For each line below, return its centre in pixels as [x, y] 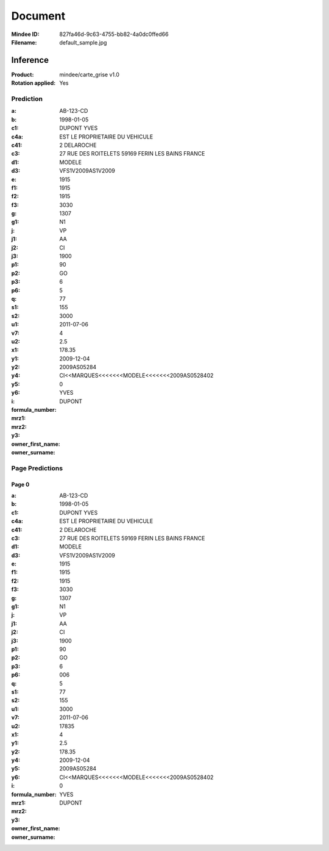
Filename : [24, 42]
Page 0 [20, 484]
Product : [23, 74]
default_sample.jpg [83, 42]
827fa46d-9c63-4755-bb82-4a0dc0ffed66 [114, 34]
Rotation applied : [34, 83]
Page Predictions [37, 468]
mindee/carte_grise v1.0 [90, 74]
